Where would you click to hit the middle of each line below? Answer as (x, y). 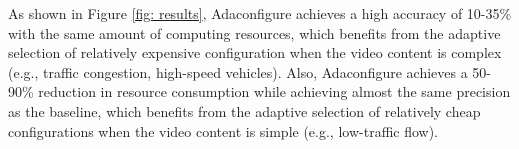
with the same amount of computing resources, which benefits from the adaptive (254, 32)
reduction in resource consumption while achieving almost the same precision (274, 91)
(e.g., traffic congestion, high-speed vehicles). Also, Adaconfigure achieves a (238, 71)
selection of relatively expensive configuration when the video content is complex (255, 52)
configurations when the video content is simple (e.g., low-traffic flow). (223, 130)
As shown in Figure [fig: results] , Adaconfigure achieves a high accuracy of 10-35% (260, 13)
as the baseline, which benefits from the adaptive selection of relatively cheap (244, 110)
